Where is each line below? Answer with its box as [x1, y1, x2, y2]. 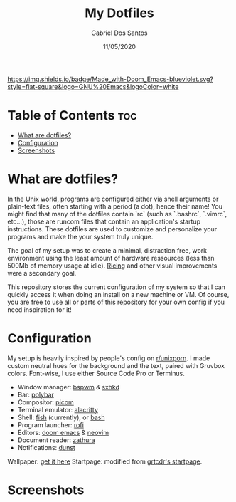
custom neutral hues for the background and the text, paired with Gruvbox [7, 361, 225, 370]
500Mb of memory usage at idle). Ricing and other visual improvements [7, 261, 218, 270]
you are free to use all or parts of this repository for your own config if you [7, 298, 225, 306]
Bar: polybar [17, 390, 55, 399]
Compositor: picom [17, 397, 75, 407]
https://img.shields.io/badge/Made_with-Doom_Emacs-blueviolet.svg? [7, 75, 213, 83]
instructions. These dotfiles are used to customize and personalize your [7, 224, 218, 233]
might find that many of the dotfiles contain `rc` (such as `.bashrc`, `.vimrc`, [7, 209, 227, 218]
